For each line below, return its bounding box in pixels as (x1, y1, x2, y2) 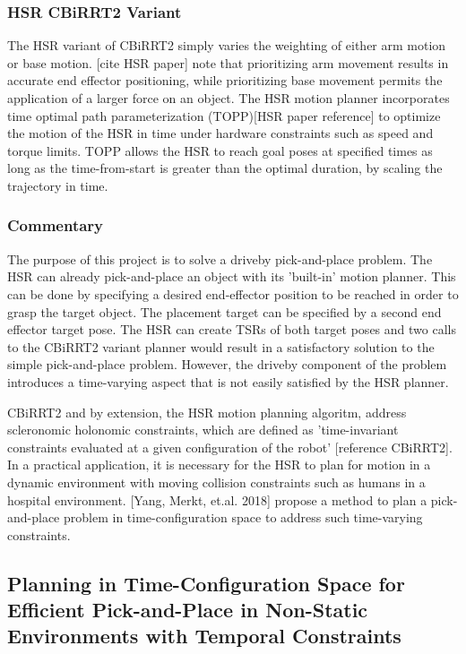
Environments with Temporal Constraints (7, 622, 401, 650)
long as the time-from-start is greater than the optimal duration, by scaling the (7, 159, 443, 177)
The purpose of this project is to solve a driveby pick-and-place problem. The (7, 249, 433, 268)
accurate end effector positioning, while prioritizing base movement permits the (7, 71, 443, 90)
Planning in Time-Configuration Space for (7, 569, 405, 597)
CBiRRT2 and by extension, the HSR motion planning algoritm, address (7, 402, 407, 421)
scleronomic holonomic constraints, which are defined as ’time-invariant (7, 420, 399, 439)
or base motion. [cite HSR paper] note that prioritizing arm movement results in (7, 53, 449, 72)
